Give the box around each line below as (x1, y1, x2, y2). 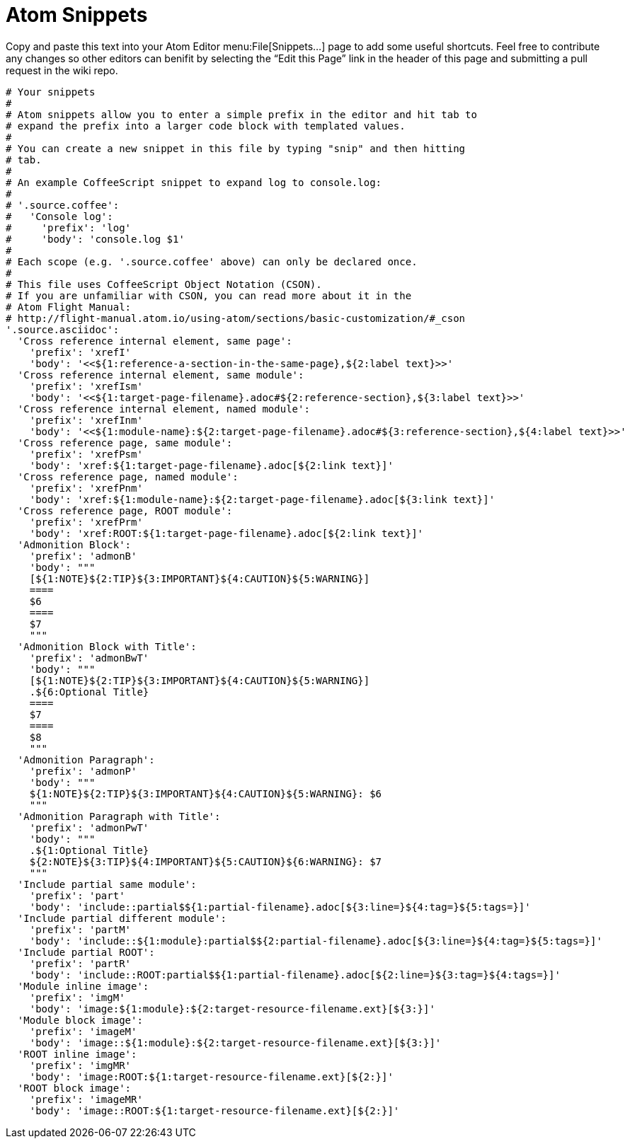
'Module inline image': (17, 980, 149, 992)
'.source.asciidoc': (6, 323, 120, 335)
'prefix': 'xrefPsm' (29, 448, 143, 460)
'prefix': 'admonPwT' (29, 821, 149, 833)
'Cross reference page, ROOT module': (17, 504, 233, 516)
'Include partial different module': (17, 912, 227, 924)
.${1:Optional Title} (29, 844, 149, 856)
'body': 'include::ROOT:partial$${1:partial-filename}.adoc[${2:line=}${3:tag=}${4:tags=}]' (29, 969, 561, 981)
